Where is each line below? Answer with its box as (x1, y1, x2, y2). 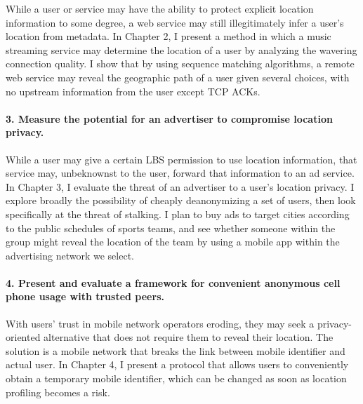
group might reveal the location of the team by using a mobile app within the (6, 234, 340, 249)
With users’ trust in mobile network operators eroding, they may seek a (6, 316, 315, 330)
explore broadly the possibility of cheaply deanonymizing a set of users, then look (6, 193, 356, 208)
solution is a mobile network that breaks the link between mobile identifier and (6, 343, 345, 358)
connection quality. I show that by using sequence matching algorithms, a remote (6, 56, 355, 71)
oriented (6, 330, 41, 344)
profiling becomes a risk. (6, 384, 110, 399)
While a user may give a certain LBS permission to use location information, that (6, 151, 357, 166)
